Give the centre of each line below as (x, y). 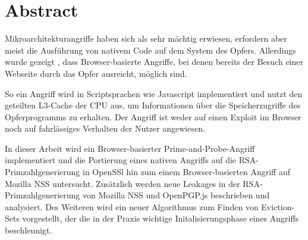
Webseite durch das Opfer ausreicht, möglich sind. (96, 73)
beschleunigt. (29, 230)
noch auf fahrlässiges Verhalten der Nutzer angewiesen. (105, 128)
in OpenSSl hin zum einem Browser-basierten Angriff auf (186, 172)
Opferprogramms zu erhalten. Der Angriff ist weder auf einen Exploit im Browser (153, 116)
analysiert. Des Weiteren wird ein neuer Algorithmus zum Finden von (132, 206)
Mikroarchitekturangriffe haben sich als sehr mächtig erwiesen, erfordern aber (146, 38)
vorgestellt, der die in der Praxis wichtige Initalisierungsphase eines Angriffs (161, 218)
